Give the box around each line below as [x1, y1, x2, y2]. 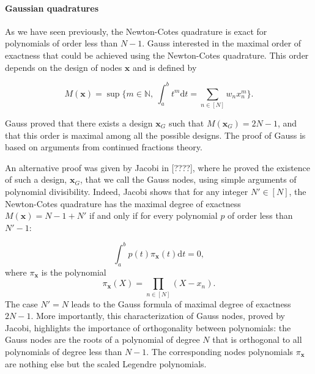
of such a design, [5, 173, 67, 186]
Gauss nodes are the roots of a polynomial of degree [5, 333, 200, 346]
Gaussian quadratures [5, 1, 98, 14]
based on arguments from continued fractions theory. [5, 141, 202, 153]
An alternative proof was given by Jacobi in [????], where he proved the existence [5, 161, 311, 174]
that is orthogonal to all [212, 333, 302, 346]
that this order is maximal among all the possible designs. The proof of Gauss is [5, 128, 306, 141]
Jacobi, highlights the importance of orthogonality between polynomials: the [5, 321, 291, 334]
